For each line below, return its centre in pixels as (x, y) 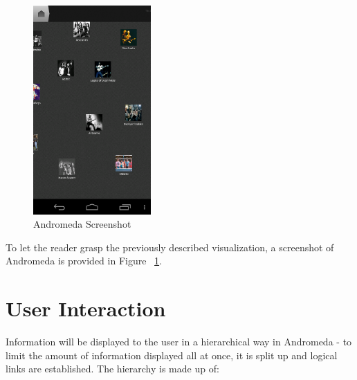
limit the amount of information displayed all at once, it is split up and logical (172, 355)
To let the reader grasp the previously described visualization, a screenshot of (170, 247)
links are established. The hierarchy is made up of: (112, 369)
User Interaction (86, 308)
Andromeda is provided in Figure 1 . (84, 261)
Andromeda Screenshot (82, 224)
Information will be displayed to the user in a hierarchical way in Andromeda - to (179, 341)
